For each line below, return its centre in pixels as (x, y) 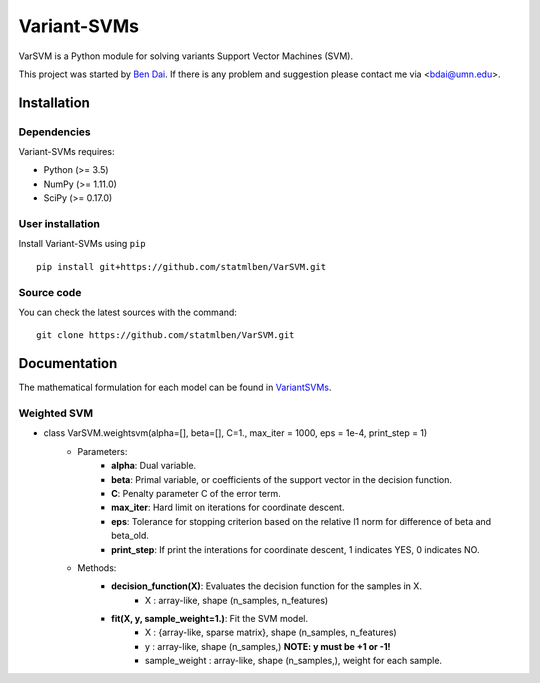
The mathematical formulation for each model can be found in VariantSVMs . (175, 387)
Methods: (97, 567)
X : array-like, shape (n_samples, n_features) (237, 600)
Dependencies (55, 132)
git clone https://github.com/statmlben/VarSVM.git (165, 335)
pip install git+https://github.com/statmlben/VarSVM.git (181, 266)
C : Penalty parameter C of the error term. (196, 493)
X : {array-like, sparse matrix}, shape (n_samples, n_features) (271, 632)
